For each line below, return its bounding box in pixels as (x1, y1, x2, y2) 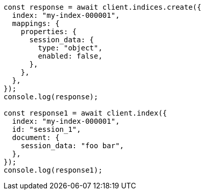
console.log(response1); (4, 166, 102, 174)
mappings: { (12, 19, 60, 27)
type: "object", (38, 44, 102, 52)
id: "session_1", (12, 125, 81, 133)
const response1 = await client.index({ (4, 109, 167, 117)
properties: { (20, 27, 77, 36)
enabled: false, (38, 52, 102, 60)
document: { (12, 133, 60, 142)
